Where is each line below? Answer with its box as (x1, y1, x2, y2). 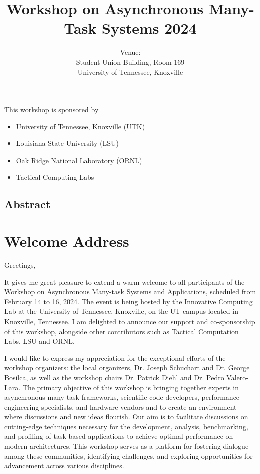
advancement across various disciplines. (4, 460, 124, 471)
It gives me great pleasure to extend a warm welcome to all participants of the (4, 276, 245, 287)
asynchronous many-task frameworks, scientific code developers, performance (4, 392, 240, 402)
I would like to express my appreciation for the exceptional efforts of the (4, 352, 226, 363)
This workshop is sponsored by (4, 104, 99, 115)
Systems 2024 (102, 18, 197, 38)
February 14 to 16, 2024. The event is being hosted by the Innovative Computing (4, 296, 253, 306)
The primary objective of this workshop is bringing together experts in (22, 382, 239, 392)
